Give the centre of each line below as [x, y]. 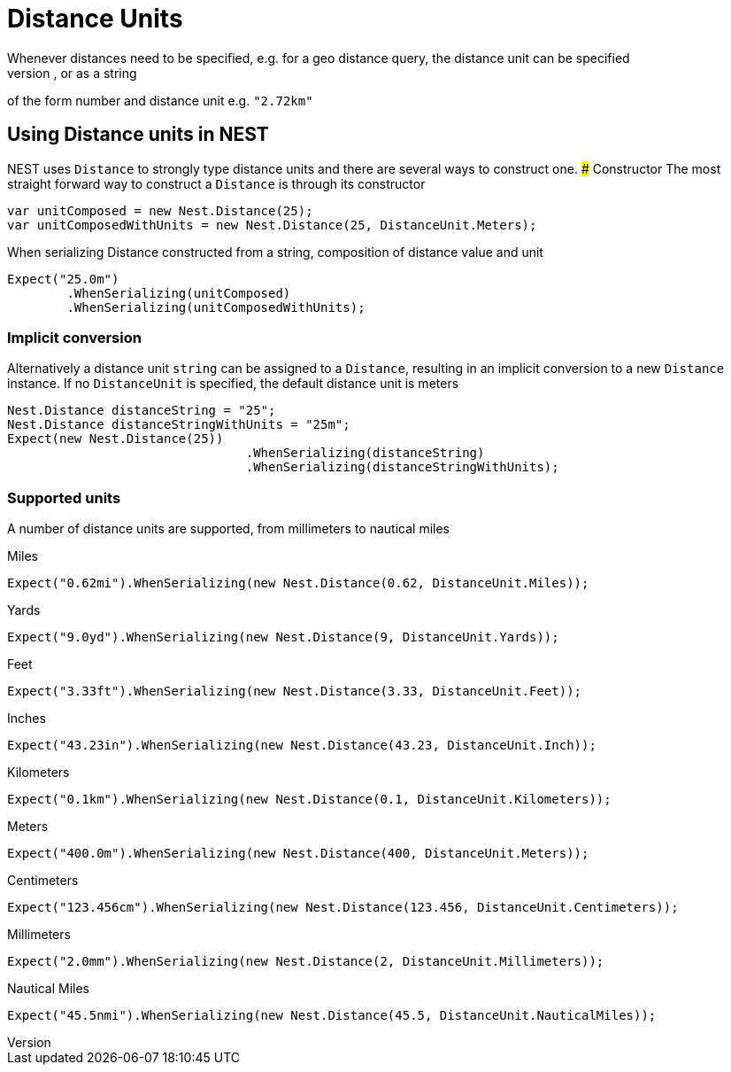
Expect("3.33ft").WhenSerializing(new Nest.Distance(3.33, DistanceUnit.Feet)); [295, 691]
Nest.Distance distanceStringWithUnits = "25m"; [179, 425]
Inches [27, 719]
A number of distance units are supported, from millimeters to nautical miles [229, 529]
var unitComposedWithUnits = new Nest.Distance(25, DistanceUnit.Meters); [272, 225]
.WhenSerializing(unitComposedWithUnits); [216, 307]
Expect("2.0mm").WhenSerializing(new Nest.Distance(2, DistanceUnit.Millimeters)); [306, 962]
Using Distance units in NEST [138, 135]
